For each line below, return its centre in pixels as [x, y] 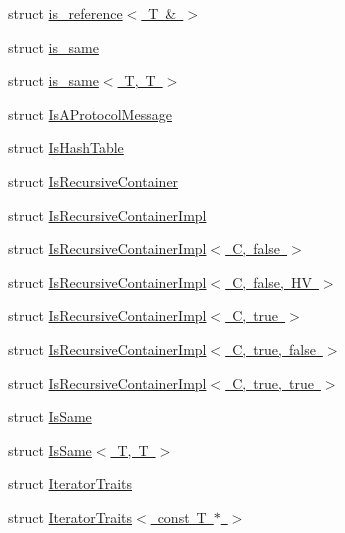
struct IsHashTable [66, 147]
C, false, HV [272, 281]
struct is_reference [65, 13]
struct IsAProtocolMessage [90, 113]
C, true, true [273, 382]
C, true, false [274, 348]
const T [182, 516]
